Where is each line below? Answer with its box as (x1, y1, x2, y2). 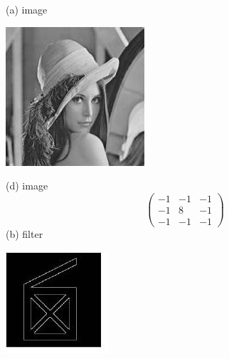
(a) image (6, 2, 48, 16)
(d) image (6, 178, 48, 193)
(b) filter (6, 226, 43, 241)
